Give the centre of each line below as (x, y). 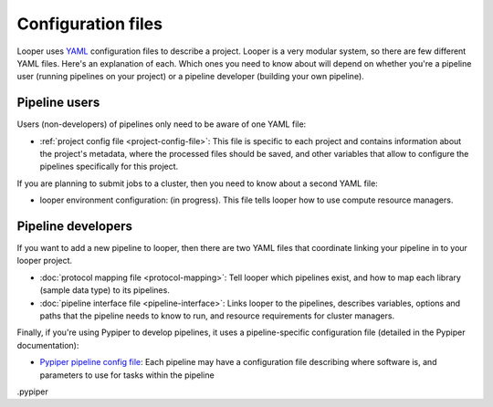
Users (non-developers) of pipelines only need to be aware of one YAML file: (162, 124)
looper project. (45, 261)
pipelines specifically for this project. (109, 167)
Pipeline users (58, 103)
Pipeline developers (74, 226)
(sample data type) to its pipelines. (105, 290)
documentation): (48, 345)
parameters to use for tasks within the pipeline (127, 375)
